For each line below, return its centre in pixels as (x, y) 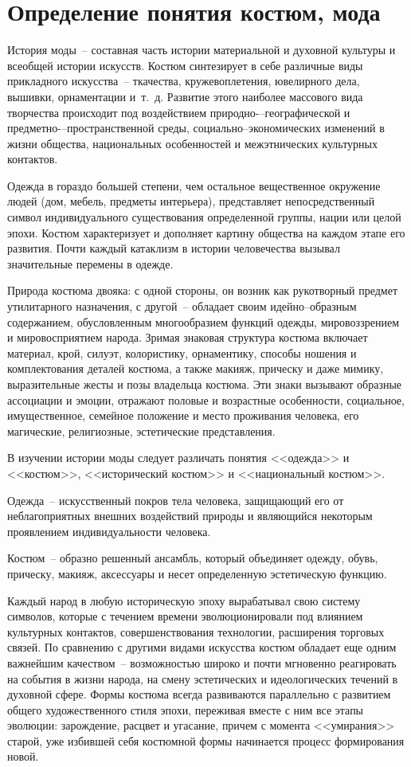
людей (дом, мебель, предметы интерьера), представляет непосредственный (191, 201)
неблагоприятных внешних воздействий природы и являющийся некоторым (190, 516)
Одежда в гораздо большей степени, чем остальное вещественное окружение (194, 185)
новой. (23, 756)
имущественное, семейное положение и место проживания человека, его (183, 415)
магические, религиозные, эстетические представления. (141, 430)
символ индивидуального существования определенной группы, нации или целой (204, 217)
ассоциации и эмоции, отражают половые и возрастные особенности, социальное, (206, 399)
